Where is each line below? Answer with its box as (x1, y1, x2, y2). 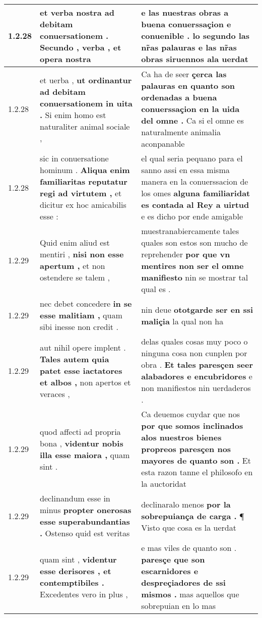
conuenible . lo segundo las (141, 30, 250, 41)
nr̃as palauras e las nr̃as (141, 41, 237, 53)
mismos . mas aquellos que (141, 588, 239, 600)
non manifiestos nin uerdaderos (141, 382, 251, 394)
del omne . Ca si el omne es (141, 115, 244, 126)
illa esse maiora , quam (40, 448, 130, 461)
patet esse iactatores (40, 364, 122, 376)
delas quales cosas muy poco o (141, 335, 248, 347)
